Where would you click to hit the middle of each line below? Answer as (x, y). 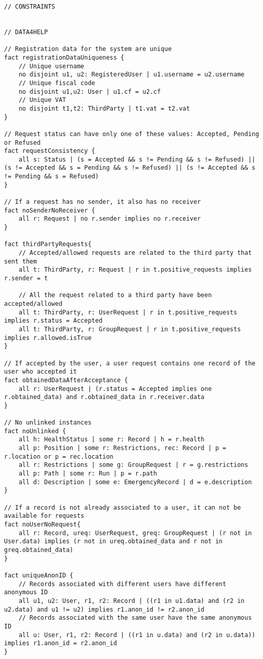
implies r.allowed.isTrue (48, 338)
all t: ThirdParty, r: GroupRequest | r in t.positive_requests (130, 329)
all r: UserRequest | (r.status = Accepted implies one (115, 389)
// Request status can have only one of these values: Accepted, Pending (132, 134)
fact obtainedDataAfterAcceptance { (66, 380)
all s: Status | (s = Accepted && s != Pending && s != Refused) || (137, 159)
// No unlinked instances (48, 423)
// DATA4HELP (26, 32)
